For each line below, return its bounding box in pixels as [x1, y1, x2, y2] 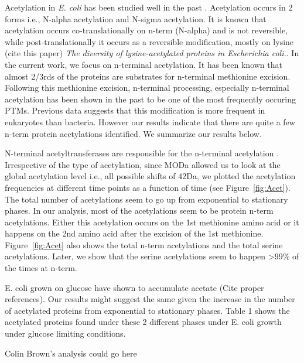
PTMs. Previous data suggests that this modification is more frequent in [5, 104, 265, 117]
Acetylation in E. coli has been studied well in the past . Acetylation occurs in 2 [5, 1, 293, 13]
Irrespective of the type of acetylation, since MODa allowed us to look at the [5, 158, 281, 170]
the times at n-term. [5, 262, 77, 274]
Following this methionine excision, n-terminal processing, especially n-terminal [5, 81, 289, 94]
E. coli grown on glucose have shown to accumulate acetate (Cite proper [5, 281, 264, 293]
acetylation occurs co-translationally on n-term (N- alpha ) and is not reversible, [5, 24, 288, 36]
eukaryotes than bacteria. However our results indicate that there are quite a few [5, 115, 295, 128]
